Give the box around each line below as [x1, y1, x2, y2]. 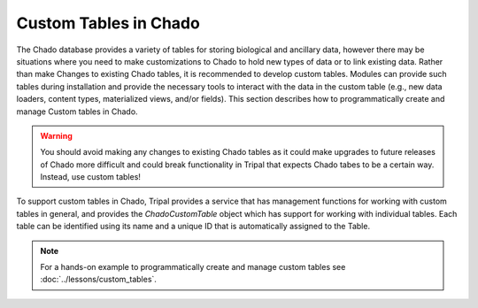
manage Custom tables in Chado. [16, 106, 138, 117]
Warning [40, 130, 73, 141]
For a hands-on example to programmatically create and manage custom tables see [40, 262, 346, 273]
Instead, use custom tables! [40, 172, 142, 182]
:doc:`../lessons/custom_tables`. [40, 274, 157, 285]
